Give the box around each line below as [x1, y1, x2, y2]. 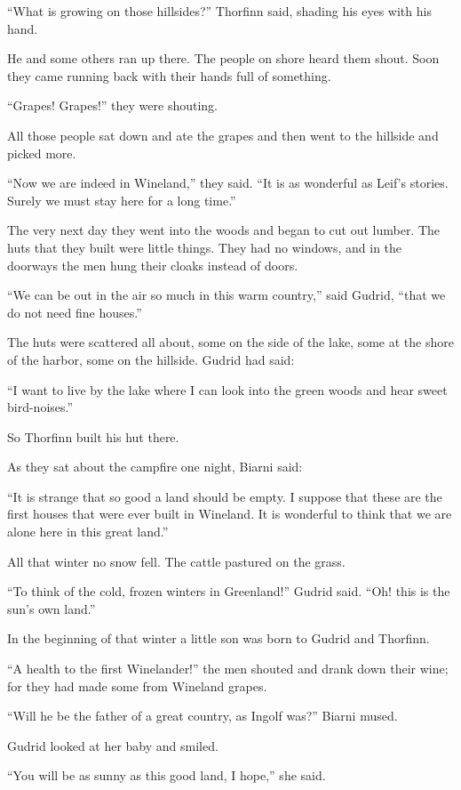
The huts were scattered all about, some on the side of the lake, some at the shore [7, 333, 454, 351]
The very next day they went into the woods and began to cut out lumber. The [7, 221, 441, 239]
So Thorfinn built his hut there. [7, 427, 179, 446]
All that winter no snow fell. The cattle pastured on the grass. [7, 552, 346, 570]
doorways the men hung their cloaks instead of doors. [7, 255, 298, 274]
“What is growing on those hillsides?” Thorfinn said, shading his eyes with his [7, 2, 432, 20]
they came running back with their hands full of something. [7, 66, 331, 85]
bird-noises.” [7, 398, 74, 416]
